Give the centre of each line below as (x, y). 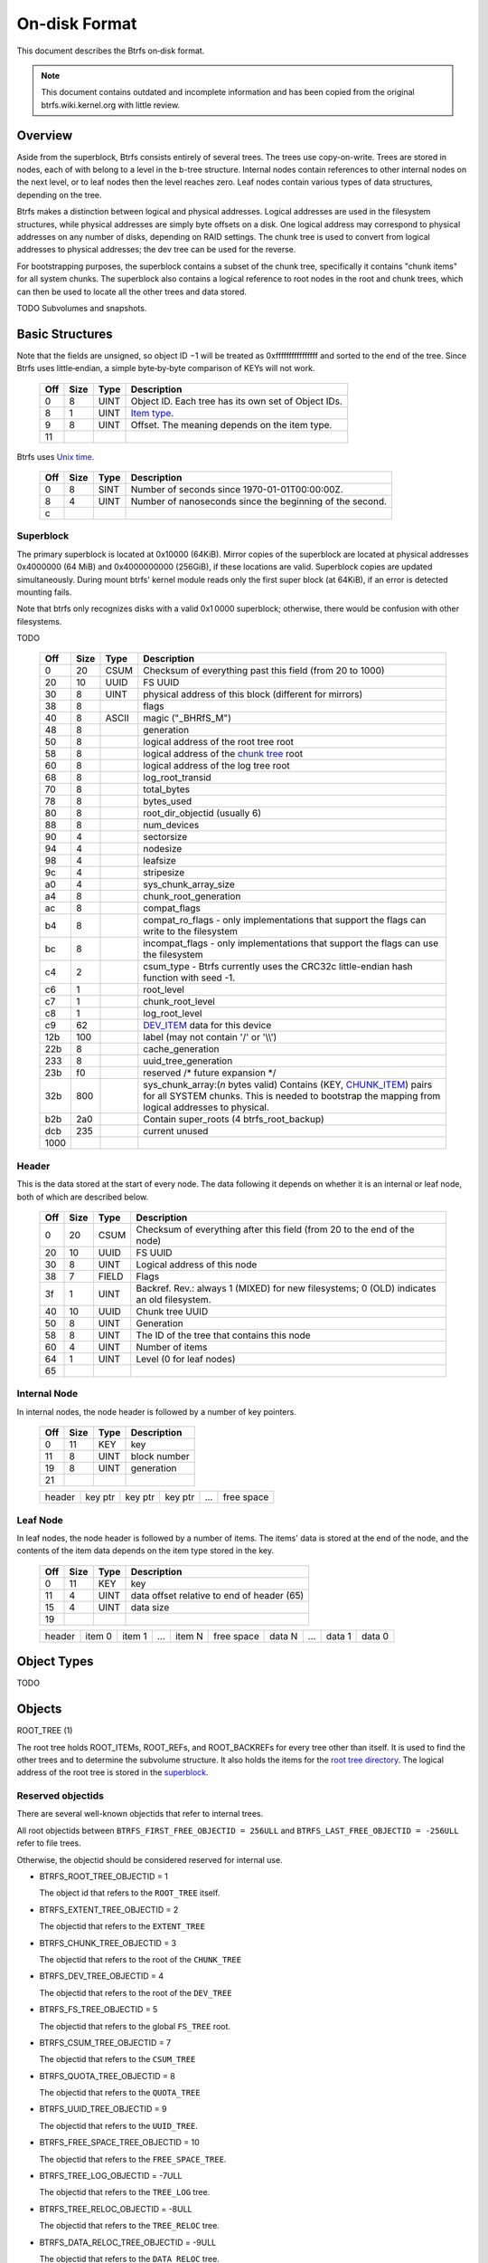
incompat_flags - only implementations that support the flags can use (291, 943)
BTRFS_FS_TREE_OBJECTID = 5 (99, 2010)
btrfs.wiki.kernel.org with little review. (111, 105)
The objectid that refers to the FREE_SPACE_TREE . (133, 2159)
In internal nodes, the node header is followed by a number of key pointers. (157, 1411)
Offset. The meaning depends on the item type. (231, 425)
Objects (39, 1709)
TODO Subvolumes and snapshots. (82, 308)
